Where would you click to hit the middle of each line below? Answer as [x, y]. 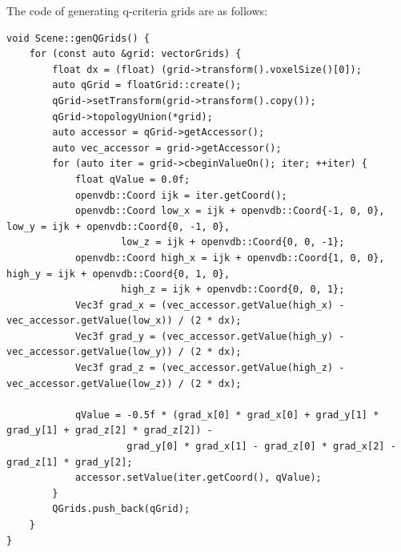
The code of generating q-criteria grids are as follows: [137, 10]
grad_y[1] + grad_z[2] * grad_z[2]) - [110, 431]
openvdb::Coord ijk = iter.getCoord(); [181, 195]
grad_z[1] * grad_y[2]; [70, 462]
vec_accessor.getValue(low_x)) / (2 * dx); [124, 321]
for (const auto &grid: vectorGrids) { [135, 54]
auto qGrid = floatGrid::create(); [147, 85]
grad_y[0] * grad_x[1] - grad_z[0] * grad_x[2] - [261, 447]
